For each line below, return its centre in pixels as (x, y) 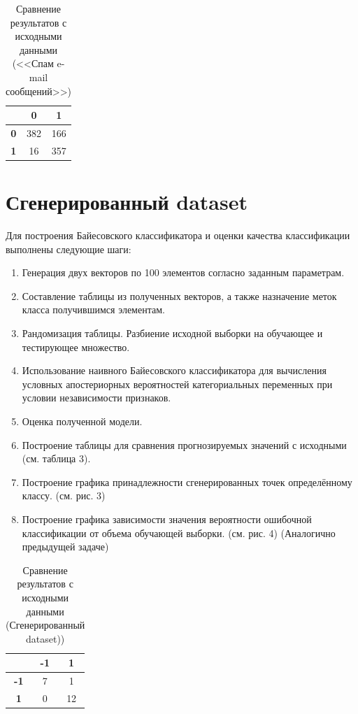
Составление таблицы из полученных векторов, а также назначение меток (179, 295)
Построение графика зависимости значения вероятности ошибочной (167, 519)
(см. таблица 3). (56, 458)
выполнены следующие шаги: (69, 249)
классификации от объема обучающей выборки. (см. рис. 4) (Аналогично (179, 533)
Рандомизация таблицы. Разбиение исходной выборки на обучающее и (172, 333)
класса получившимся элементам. (93, 309)
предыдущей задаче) (65, 547)
